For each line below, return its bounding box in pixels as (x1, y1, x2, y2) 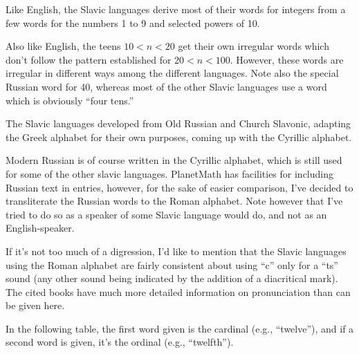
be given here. (6, 298, 65, 313)
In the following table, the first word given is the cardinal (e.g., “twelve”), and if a (6, 321, 354, 335)
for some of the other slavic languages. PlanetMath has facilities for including (6, 166, 333, 180)
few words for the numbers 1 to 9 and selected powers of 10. (6, 15, 260, 30)
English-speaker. (6, 221, 75, 235)
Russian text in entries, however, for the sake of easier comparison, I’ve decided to (6, 180, 353, 194)
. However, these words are (230, 52, 344, 66)
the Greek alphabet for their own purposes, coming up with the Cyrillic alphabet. (6, 129, 352, 144)
